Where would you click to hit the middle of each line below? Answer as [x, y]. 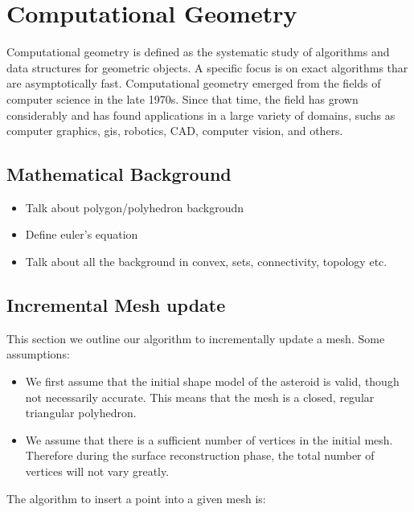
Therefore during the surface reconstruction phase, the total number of [200, 455]
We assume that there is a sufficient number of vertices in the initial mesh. [209, 439]
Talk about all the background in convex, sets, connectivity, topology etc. [206, 262]
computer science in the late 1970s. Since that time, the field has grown [182, 98]
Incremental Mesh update [116, 305]
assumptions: [38, 354]
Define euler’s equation [82, 234]
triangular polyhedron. [81, 413]
